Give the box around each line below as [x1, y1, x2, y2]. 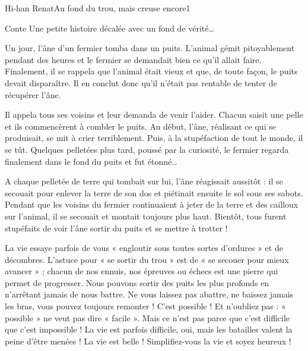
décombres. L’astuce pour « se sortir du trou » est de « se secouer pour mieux [5, 253, 289, 265]
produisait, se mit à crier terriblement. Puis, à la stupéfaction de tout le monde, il [5, 131, 303, 144]
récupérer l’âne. [5, 88, 61, 101]
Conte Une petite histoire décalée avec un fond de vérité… [5, 21, 214, 34]
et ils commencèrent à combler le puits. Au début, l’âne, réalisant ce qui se [5, 120, 276, 132]
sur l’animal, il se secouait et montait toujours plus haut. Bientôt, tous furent [5, 209, 287, 222]
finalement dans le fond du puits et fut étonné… [5, 155, 177, 167]
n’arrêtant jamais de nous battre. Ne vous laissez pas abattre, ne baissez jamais [5, 288, 294, 300]
